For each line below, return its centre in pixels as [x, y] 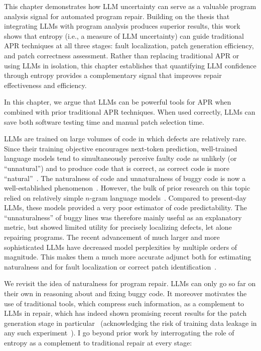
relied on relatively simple [44, 197]
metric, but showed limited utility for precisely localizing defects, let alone [118, 227]
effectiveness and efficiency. [45, 85]
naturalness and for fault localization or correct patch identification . [110, 266]
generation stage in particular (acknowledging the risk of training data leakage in [130, 323]
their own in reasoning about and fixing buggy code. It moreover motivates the [125, 293]
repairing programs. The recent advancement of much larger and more [112, 237]
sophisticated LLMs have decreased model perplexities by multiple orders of [121, 247]
